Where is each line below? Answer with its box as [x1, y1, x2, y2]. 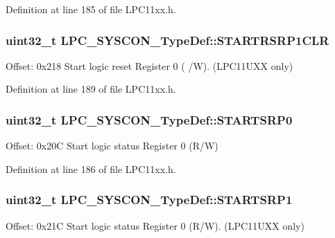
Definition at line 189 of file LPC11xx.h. [6, 82, 176, 96]
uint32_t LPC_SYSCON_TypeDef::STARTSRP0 [6, 111, 293, 128]
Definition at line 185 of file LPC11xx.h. [6, 2, 176, 16]
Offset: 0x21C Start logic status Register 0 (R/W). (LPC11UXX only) [6, 218, 304, 232]
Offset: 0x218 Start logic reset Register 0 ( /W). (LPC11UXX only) [6, 58, 293, 73]
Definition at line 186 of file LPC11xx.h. [6, 161, 176, 176]
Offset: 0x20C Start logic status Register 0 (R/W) [6, 138, 218, 153]
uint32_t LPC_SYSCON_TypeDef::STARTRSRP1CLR [6, 31, 329, 48]
